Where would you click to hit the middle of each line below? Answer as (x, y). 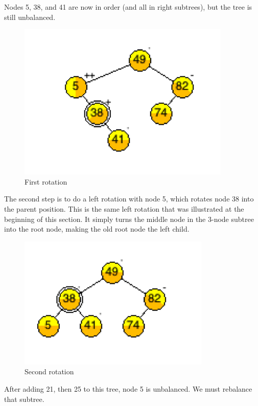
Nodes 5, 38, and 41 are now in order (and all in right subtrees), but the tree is (128, 7)
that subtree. (24, 399)
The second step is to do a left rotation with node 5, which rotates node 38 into (129, 199)
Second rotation (49, 371)
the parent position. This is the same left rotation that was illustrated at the (124, 208)
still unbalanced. (30, 17)
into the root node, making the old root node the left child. (97, 229)
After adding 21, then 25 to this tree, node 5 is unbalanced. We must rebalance (128, 388)
